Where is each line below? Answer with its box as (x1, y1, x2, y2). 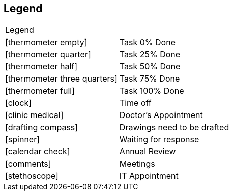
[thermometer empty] (5, 37, 88, 48)
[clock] (5, 98, 32, 108)
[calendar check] (5, 146, 70, 157)
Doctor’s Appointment (119, 110, 203, 121)
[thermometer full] (5, 86, 75, 96)
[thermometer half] (5, 61, 78, 72)
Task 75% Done (119, 73, 180, 84)
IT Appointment (119, 171, 179, 181)
